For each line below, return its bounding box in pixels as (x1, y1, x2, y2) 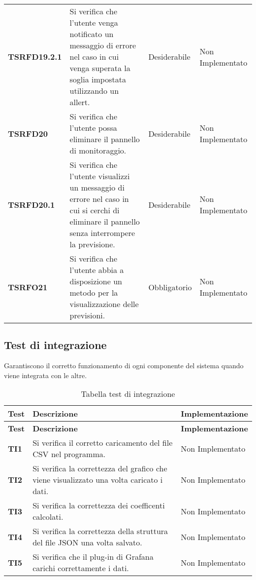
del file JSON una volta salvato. (32, 537, 142, 548)
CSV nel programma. (32, 448, 106, 460)
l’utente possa (69, 122, 117, 133)
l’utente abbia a (69, 264, 124, 275)
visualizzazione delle (69, 298, 139, 309)
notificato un (69, 28, 114, 39)
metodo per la (69, 287, 118, 298)
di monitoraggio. (69, 145, 127, 156)
